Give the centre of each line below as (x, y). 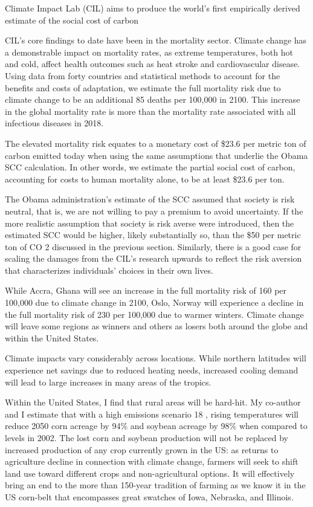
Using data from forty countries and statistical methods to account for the (143, 75)
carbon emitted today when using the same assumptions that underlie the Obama (156, 155)
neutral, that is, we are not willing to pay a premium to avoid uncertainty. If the (154, 211)
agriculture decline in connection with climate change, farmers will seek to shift (152, 461)
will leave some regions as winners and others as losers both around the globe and (156, 326)
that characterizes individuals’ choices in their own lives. (109, 270)
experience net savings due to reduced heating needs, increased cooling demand (152, 370)
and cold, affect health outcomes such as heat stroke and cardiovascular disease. (153, 64)
